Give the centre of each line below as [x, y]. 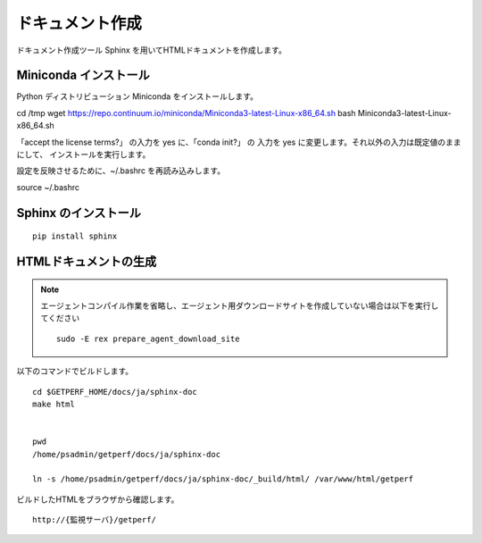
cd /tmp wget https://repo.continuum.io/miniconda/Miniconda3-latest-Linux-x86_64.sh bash [186, 113]
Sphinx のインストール [79, 213]
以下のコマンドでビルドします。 [75, 372]
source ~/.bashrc [48, 187]
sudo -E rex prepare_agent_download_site [148, 338]
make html [54, 404]
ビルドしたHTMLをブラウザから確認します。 [98, 499]
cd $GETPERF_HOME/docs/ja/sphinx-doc [115, 392]
